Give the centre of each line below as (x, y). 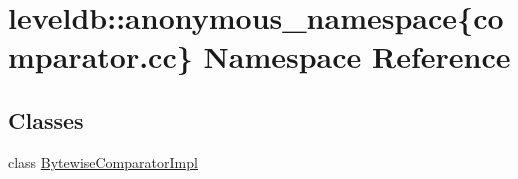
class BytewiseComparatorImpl (103, 161)
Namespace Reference (357, 56)
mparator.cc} (100, 56)
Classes (46, 119)
